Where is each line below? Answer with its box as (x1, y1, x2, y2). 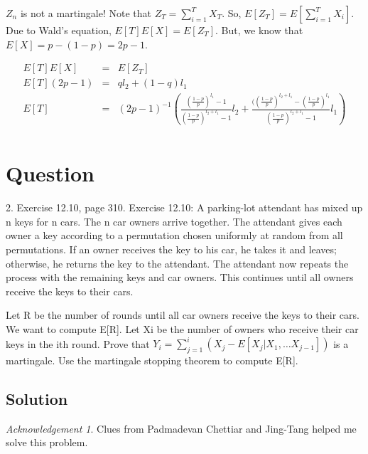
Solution (6, 387, 68, 409)
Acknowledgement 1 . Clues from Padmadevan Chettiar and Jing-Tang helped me (6, 421, 357, 435)
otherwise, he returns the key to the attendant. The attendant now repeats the (6, 255, 349, 270)
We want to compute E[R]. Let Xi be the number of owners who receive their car (6, 322, 359, 336)
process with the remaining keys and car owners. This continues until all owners (6, 270, 354, 285)
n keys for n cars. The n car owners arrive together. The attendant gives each (6, 213, 342, 228)
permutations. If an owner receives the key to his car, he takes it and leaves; (6, 242, 337, 257)
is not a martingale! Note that (20, 6, 151, 20)
